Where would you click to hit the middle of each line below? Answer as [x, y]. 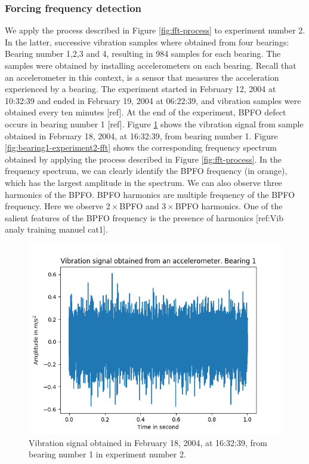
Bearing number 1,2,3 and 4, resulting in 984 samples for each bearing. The [143, 54]
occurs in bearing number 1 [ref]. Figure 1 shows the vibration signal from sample [154, 123]
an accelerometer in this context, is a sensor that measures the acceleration [142, 77]
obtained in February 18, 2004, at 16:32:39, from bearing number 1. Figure [141, 135]
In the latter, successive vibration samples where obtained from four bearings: [147, 42]
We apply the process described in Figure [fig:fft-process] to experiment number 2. [155, 30]
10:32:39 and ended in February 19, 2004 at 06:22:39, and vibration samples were [153, 100]
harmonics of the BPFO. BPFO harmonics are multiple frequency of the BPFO [150, 194]
